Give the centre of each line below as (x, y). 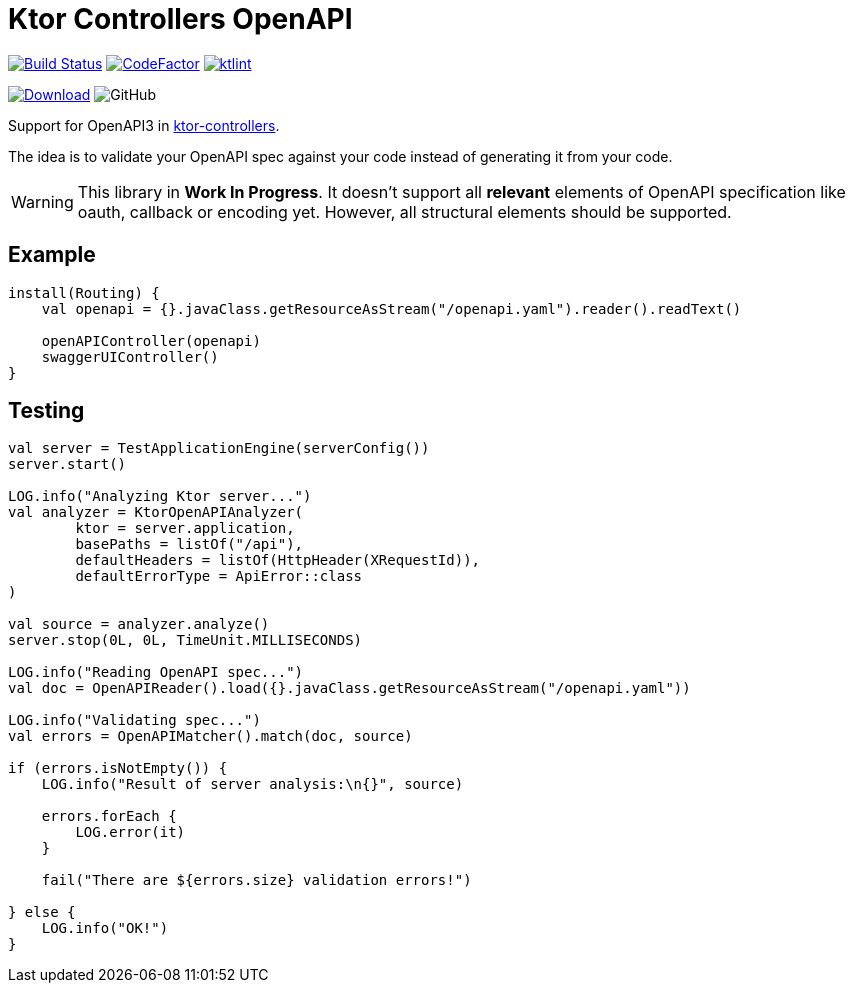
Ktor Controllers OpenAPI (180, 19)
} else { (42, 912)
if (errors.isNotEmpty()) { (118, 768)
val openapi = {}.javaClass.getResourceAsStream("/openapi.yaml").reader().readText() (391, 308)
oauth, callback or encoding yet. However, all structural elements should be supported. (404, 211)
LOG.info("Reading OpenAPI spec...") (156, 672)
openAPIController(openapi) (151, 340)
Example (52, 255)
